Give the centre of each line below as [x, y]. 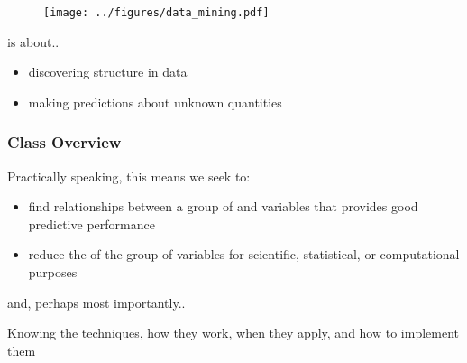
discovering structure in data [108, 72]
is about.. [33, 41]
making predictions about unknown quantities [155, 102]
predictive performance [92, 223]
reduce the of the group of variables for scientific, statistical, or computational [244, 254]
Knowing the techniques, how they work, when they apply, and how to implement [233, 333]
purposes [53, 272]
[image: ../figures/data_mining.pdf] [156, 13]
